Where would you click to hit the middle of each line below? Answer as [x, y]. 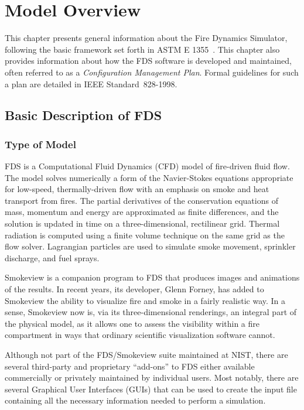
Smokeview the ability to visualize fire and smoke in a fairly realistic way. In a [145, 300]
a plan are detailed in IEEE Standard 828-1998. [91, 83]
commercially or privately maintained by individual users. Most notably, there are [152, 377]
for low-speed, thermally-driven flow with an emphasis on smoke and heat [137, 189]
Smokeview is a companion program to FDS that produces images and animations [152, 277]
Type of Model [40, 144]
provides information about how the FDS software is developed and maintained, [148, 61]
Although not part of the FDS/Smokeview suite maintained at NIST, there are [146, 354]
